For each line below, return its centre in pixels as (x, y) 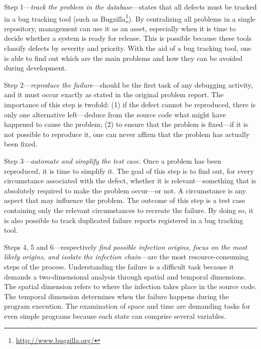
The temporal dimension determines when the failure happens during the (117, 296)
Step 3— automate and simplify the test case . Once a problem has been (113, 160)
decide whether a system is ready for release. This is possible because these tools (128, 38)
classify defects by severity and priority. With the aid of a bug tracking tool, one (128, 48)
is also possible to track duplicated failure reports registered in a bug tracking (124, 220)
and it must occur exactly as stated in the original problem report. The (114, 94)
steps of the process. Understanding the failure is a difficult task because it (119, 266)
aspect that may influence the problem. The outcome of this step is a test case (125, 200)
